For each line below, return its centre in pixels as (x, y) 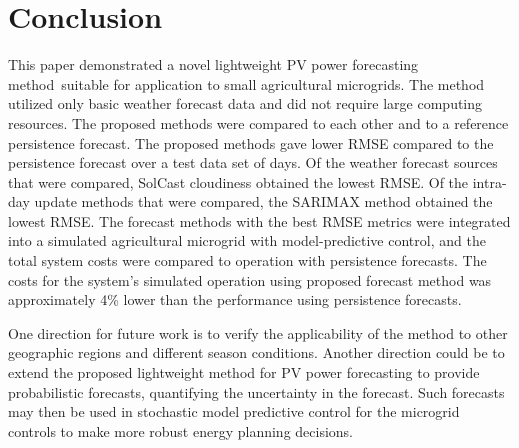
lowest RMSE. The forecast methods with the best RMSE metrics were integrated (259, 220)
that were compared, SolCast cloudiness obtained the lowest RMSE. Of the (238, 181)
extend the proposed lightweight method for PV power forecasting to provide (244, 372)
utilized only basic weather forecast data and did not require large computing (245, 103)
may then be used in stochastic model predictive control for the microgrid (234, 411)
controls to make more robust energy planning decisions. (181, 430)
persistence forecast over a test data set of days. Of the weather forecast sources (253, 162)
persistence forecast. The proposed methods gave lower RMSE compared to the (251, 142)
